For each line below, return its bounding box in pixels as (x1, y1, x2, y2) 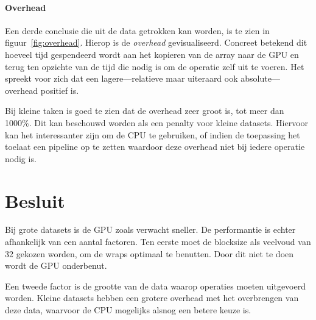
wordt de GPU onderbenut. (5, 259, 107, 272)
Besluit (5, 188, 65, 213)
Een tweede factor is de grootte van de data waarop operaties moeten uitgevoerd (5, 279, 306, 292)
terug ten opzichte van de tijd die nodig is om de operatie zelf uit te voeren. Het (5, 60, 304, 73)
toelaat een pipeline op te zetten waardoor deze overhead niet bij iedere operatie (5, 140, 305, 153)
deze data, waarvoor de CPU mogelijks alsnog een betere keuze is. (5, 304, 251, 316)
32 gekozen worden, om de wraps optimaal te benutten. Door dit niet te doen (5, 247, 294, 260)
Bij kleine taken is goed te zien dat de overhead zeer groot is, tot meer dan (5, 104, 284, 117)
